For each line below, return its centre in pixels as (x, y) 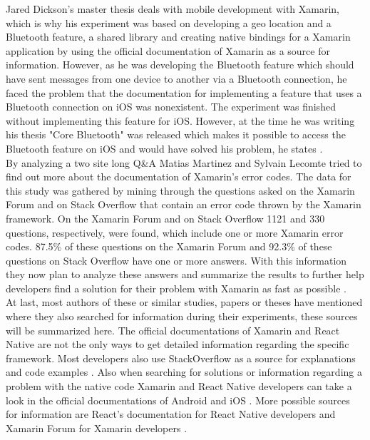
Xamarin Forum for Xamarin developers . (97, 428)
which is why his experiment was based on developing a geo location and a (169, 22)
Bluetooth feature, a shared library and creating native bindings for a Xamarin (178, 37)
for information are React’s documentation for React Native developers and (171, 414)
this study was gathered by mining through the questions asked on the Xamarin (180, 190)
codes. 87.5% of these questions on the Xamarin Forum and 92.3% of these (169, 246)
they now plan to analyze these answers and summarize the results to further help (185, 274)
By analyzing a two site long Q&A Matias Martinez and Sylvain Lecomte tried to (184, 162)
